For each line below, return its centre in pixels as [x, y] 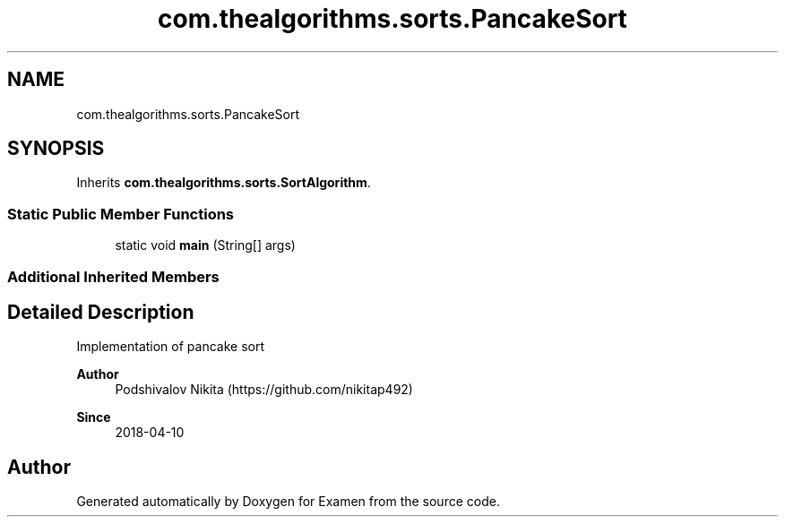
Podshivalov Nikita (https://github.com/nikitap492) [264, 390]
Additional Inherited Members [113, 276]
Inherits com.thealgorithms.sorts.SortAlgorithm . [224, 183]
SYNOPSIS [56, 149]
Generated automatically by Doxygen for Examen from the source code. [288, 502]
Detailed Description [101, 312]
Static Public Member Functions [121, 214]
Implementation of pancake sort [170, 347]
